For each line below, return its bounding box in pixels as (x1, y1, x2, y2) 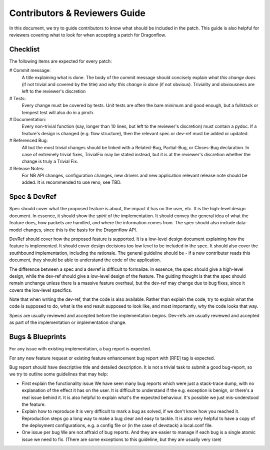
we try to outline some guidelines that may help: (9, 371, 108, 377)
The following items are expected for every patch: (9, 58, 112, 64)
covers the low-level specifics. (9, 287, 72, 293)
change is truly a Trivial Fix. (21, 158, 78, 165)
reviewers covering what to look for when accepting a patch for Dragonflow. (9, 32, 166, 38)
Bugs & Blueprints (9, 333, 66, 341)
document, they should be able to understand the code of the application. (9, 257, 161, 263)
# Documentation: (9, 116, 46, 122)
